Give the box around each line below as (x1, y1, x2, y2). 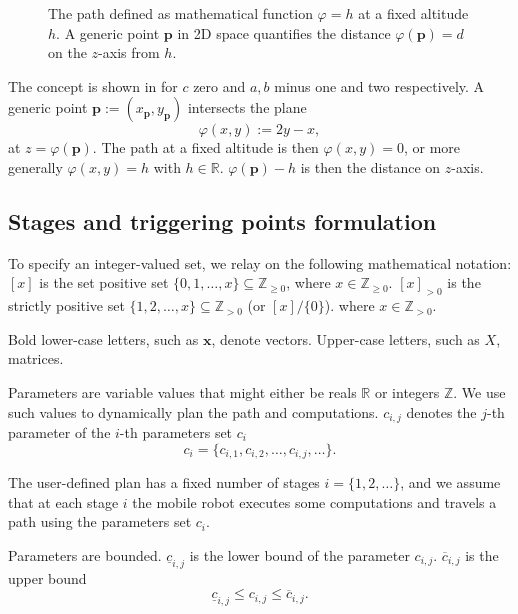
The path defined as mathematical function (48, 3, 313, 23)
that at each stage (8, 491, 119, 512)
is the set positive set (39, 272, 169, 293)
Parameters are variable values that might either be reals (8, 381, 357, 402)
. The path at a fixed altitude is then (92, 137, 319, 158)
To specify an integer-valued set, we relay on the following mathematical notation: (8, 252, 512, 273)
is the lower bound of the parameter (189, 544, 410, 565)
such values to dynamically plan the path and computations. (8, 401, 379, 422)
